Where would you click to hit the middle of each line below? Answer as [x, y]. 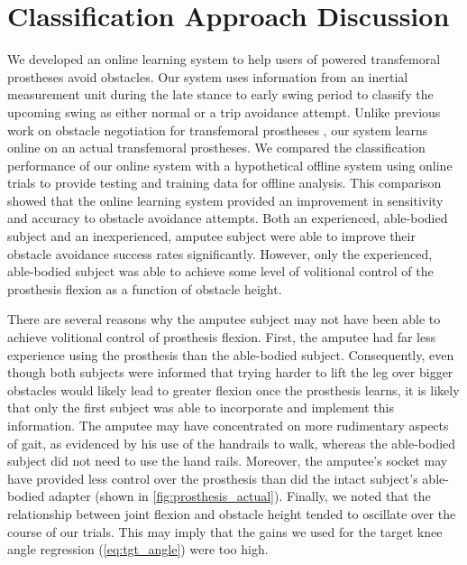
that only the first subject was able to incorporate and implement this [201, 408]
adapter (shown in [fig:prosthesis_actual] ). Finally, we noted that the [239, 496]
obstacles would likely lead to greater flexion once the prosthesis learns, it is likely [233, 389]
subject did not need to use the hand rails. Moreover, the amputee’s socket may [228, 461]
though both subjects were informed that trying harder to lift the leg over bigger [230, 372]
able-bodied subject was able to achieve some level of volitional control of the [220, 271]
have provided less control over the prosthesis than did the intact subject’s [213, 478]
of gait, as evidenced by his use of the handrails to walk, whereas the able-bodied [232, 443]
